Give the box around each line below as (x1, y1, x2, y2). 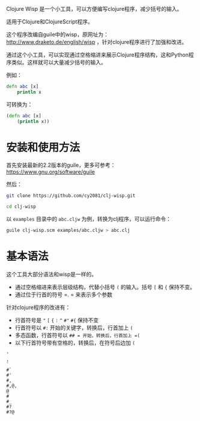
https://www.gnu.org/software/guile (6, 168, 95, 176)
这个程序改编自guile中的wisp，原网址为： (6, 31, 109, 38)
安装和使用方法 (6, 140, 80, 154)
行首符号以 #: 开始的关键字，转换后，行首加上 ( (14, 324, 133, 331)
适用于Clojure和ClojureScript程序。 (6, 18, 93, 25)
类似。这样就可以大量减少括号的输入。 (11, 59, 106, 66)
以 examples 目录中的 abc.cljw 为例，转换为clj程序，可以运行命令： (6, 216, 172, 223)
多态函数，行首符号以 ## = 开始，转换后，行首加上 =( (14, 332, 140, 338)
